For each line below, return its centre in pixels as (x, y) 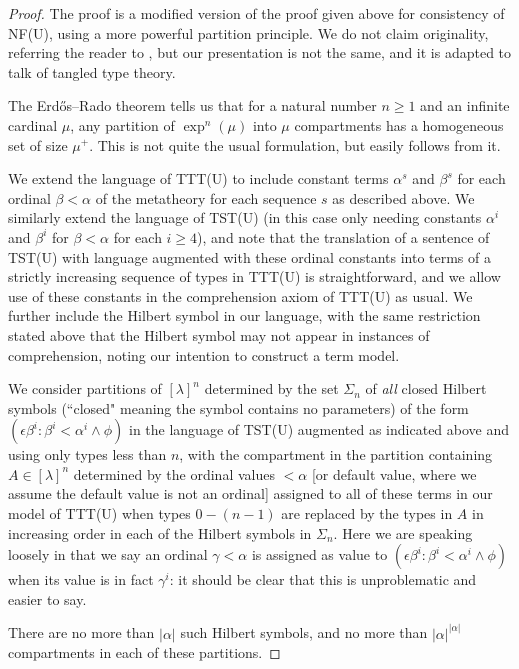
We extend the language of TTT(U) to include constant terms (198, 178)
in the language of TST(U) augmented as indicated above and (319, 429)
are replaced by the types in (367, 513)
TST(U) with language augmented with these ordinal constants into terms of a (249, 256)
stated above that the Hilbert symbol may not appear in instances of (219, 334)
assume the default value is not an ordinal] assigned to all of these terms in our (250, 493)
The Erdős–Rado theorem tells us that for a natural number (192, 105)
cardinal (33, 124)
